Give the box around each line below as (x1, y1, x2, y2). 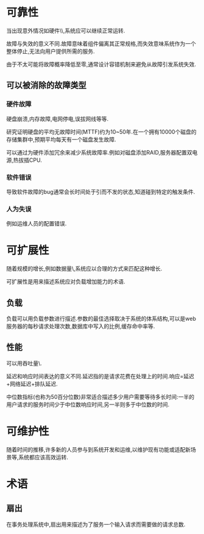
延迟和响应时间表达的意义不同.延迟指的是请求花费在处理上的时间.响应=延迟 (6, 372, 195, 379)
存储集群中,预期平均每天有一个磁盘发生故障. (6, 136, 117, 143)
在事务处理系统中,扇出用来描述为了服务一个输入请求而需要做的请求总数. (6, 521, 186, 528)
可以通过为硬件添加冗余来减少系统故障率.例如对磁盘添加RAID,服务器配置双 (6, 148, 192, 156)
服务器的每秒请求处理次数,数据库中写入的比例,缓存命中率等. (6, 322, 155, 330)
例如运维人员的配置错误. (6, 220, 67, 227)
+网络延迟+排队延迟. (6, 380, 58, 387)
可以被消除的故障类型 (6, 80, 86, 90)
